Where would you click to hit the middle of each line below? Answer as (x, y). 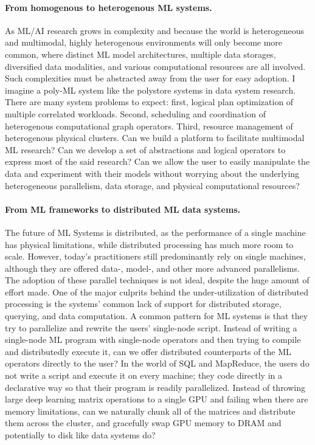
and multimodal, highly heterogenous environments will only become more (144, 42)
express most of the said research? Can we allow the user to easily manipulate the (157, 161)
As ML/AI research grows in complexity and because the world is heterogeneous (154, 30)
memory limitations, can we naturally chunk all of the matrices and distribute (150, 411)
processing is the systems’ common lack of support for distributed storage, (143, 304)
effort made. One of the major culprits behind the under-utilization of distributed (157, 291)
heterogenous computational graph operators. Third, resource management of (149, 126)
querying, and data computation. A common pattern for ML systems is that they (157, 316)
